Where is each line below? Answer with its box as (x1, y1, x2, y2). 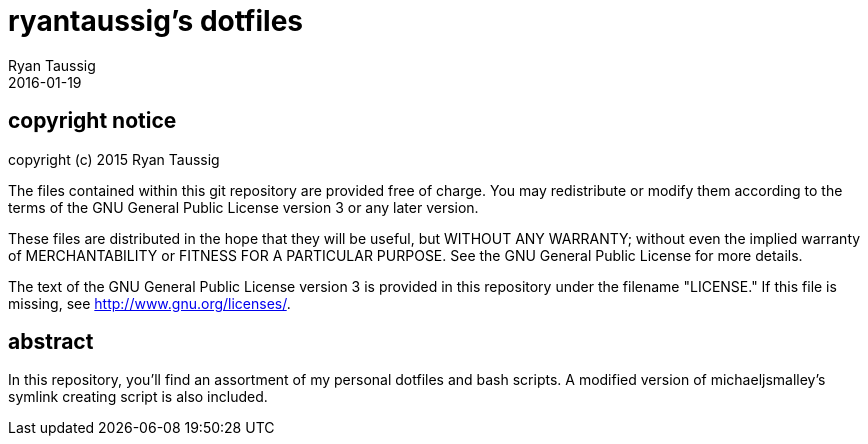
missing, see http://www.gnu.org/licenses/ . (8, 294, 291, 312)
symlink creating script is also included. (8, 388, 268, 406)
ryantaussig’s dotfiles (8, 4, 303, 38)
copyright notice (8, 108, 177, 134)
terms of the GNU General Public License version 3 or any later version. (8, 198, 479, 216)
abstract (8, 329, 94, 355)
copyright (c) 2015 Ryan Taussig (8, 150, 220, 168)
